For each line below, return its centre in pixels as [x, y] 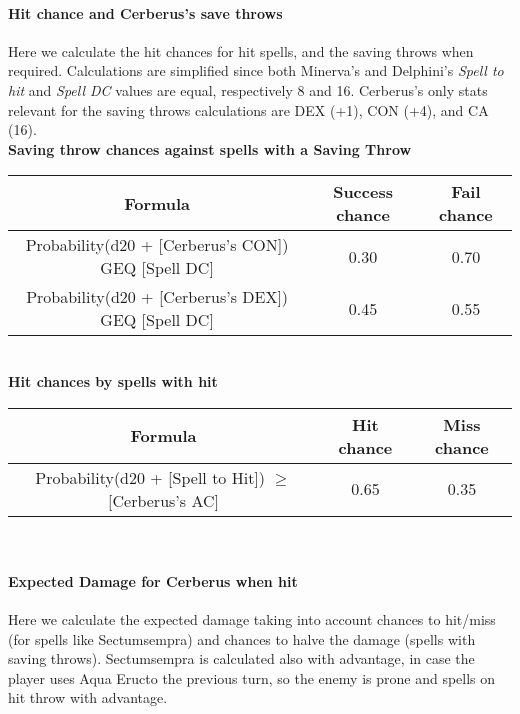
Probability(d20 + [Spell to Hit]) [150, 477]
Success [363, 192]
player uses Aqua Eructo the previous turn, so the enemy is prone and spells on [252, 677]
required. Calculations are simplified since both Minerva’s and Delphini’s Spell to [256, 70]
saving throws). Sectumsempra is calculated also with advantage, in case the [241, 658]
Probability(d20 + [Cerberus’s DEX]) [157, 297]
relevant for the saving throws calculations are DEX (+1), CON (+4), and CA [248, 109]
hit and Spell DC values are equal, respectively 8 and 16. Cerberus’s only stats [248, 89]
